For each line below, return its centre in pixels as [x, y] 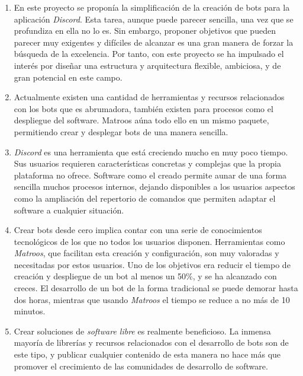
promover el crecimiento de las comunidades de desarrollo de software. [141, 366]
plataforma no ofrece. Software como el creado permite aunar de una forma [150, 175]
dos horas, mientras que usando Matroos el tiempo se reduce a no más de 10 [152, 299]
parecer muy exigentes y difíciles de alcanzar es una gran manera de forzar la [154, 42]
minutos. [30, 311]
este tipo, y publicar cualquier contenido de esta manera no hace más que [147, 354]
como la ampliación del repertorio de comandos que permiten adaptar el [145, 198]
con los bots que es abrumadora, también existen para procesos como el [144, 108]
